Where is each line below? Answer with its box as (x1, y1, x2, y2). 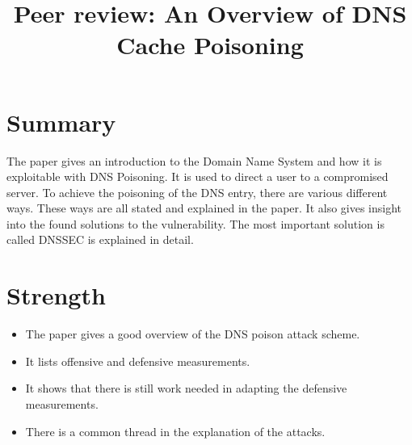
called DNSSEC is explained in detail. (6, 231, 194, 248)
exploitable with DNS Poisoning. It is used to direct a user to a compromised (6, 168, 389, 185)
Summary (6, 105, 116, 138)
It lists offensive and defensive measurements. (25, 352, 250, 369)
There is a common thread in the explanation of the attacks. (25, 422, 326, 439)
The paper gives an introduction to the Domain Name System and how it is (6, 152, 382, 169)
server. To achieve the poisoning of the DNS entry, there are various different (6, 183, 388, 200)
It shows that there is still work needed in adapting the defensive (25, 380, 347, 397)
